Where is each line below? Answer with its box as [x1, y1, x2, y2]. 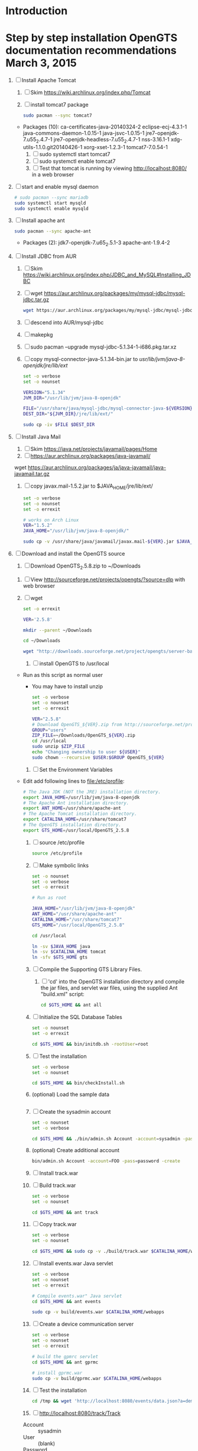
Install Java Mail [21, 433, 61, 440]
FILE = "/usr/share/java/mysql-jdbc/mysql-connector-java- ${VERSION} [22, 405, 193, 412]
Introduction [5, 4, 68, 18]
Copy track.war [39, 1221, 77, 1228]
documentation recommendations [5, 44, 177, 57]
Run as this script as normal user [22, 672, 103, 679]
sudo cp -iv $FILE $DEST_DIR [22, 422, 95, 428]
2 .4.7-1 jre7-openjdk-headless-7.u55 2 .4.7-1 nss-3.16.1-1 [35, 136, 170, 144]
